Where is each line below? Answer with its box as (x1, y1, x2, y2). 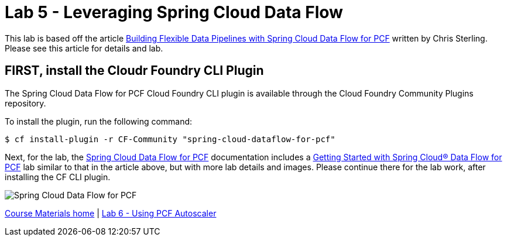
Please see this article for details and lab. (5, 43, 163, 53)
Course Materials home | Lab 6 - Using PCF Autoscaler (5, 208, 217, 218)
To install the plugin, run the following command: (5, 116, 193, 126)
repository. (5, 98, 46, 108)
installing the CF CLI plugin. (5, 171, 111, 182)
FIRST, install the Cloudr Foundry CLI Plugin (5, 63, 264, 78)
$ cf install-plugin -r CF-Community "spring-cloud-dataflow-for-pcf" (5, 134, 335, 144)
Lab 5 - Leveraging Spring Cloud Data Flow (5, 2, 343, 22)
